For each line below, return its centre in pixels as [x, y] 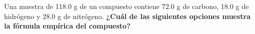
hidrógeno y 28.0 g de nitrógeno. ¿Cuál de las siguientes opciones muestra [127, 16]
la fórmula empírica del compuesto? [67, 26]
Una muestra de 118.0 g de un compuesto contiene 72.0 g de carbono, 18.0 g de [126, 6]
